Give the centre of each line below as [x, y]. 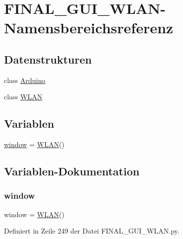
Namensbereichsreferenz [89, 28]
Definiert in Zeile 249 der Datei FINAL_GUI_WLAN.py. [92, 231]
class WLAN [23, 97]
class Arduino [25, 80]
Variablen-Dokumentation [72, 171]
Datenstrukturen [48, 59]
